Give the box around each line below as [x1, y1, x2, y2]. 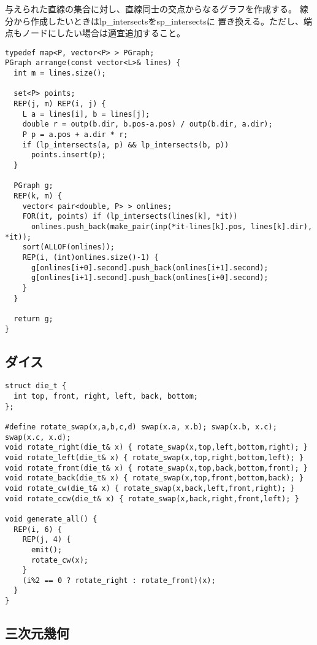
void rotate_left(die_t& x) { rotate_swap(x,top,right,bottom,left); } [5, 453, 304, 462]
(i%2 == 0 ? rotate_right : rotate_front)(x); [22, 576, 216, 585]
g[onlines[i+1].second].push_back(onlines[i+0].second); [31, 273, 269, 283]
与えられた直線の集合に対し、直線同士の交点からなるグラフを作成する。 [5, 2, 297, 15]
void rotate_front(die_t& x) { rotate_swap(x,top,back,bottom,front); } [5, 463, 308, 472]
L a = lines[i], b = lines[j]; [22, 109, 150, 119]
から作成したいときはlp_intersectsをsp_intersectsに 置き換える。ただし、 [13, 14, 304, 27]
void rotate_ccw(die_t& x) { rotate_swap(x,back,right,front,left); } [5, 494, 299, 503]
